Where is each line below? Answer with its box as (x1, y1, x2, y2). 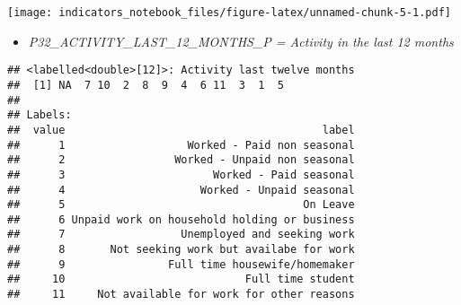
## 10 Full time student (7, 273, 355, 286)
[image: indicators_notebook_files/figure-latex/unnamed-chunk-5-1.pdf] (7, 6, 451, 19)
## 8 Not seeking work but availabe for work (7, 243, 355, 257)
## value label (7, 123, 355, 136)
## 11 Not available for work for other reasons (7, 288, 355, 301)
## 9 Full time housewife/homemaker (7, 257, 355, 271)
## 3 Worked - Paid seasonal (7, 168, 355, 181)
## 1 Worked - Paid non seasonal (7, 138, 355, 152)
